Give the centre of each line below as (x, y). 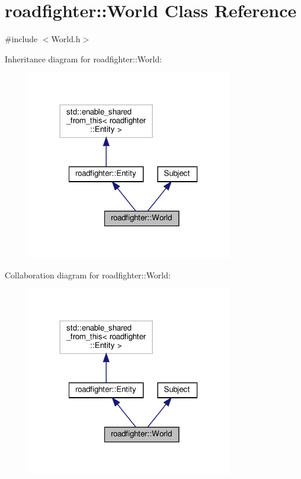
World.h (66, 39)
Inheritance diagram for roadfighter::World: (84, 58)
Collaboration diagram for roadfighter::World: (88, 275)
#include (21, 39)
